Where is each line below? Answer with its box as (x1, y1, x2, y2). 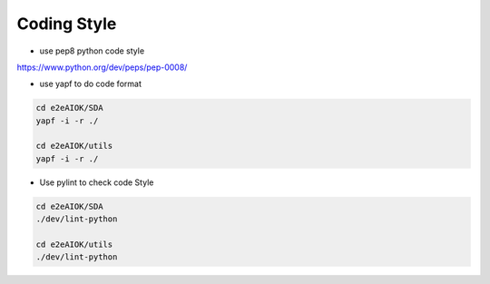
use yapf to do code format (39, 78, 142, 90)
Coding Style (16, 14, 117, 34)
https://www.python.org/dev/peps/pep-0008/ (16, 62, 188, 73)
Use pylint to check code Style (39, 177, 154, 188)
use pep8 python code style (39, 45, 145, 56)
